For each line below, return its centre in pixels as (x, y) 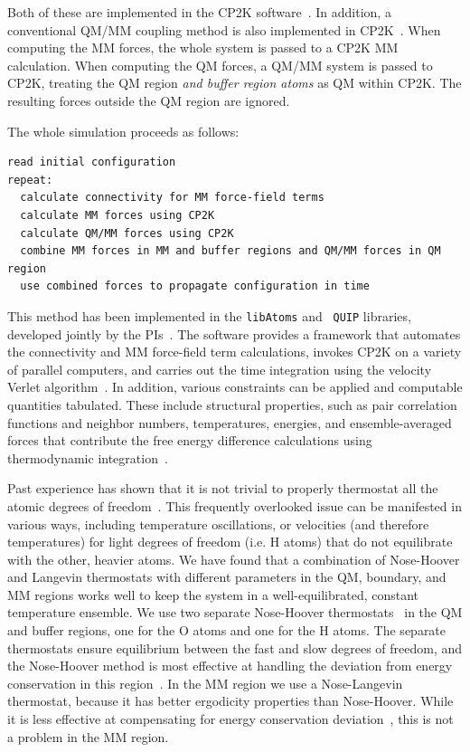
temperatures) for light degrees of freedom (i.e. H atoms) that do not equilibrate (230, 542)
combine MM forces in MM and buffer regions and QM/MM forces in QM (230, 251)
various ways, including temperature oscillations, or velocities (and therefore (218, 524)
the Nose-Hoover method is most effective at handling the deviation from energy (230, 666)
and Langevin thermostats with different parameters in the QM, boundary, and (227, 577)
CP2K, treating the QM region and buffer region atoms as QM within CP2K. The (235, 83)
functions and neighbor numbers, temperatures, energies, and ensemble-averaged (230, 422)
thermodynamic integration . (88, 457)
